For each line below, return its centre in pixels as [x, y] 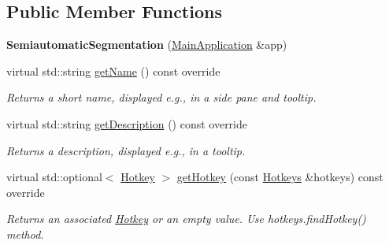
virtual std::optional [54, 177]
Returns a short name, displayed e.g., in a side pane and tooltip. [161, 97]
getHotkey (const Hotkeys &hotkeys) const [280, 177]
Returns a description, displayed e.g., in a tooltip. [126, 150]
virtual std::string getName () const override [113, 71]
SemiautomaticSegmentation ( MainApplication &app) [147, 45]
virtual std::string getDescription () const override [127, 123]
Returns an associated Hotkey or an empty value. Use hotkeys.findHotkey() [186, 219]
